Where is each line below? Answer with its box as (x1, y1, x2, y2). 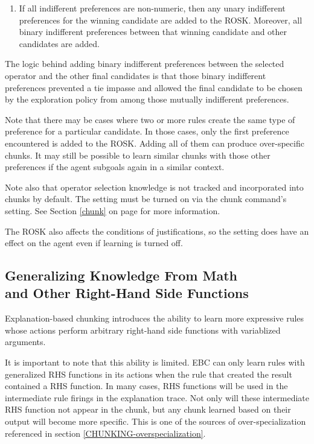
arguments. (5, 335, 46, 348)
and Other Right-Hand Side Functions (5, 284, 249, 302)
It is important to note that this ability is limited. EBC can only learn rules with (5, 356, 305, 369)
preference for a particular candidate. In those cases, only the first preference (5, 125, 289, 138)
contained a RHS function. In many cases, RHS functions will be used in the (5, 379, 288, 392)
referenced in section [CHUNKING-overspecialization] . (5, 427, 206, 439)
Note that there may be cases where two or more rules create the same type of (5, 113, 295, 125)
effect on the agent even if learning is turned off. (5, 236, 183, 249)
